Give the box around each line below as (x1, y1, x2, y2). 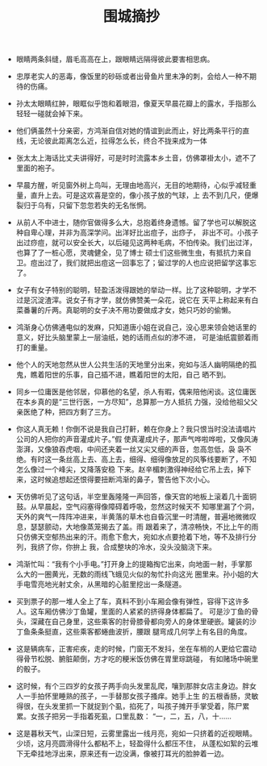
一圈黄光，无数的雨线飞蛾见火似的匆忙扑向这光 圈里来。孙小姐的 (37, 569, 252, 579)
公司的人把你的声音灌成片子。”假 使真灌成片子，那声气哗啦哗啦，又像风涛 (15, 435, 258, 444)
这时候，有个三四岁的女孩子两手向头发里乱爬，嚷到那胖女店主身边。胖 (15, 681, 250, 691)
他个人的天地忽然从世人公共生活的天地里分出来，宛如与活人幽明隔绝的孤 (15, 360, 257, 369)
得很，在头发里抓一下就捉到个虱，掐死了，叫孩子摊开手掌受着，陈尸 (15, 701, 243, 711)
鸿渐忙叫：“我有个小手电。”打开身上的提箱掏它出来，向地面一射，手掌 (15, 560, 246, 569)
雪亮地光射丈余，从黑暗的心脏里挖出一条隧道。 (30, 580, 186, 589)
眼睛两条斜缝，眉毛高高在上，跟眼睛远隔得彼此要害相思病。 (15, 54, 215, 65)
